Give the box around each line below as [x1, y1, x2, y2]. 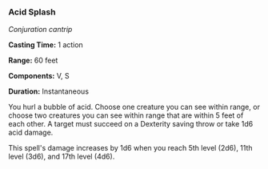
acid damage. [8, 127, 54, 138]
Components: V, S [8, 71, 70, 81]
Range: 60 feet [8, 55, 58, 66]
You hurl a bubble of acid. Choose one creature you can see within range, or [8, 103, 260, 112]
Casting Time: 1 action [8, 40, 84, 50]
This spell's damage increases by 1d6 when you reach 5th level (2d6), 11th [8, 143, 254, 153]
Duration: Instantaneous [8, 87, 90, 96]
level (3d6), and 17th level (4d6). [8, 151, 115, 162]
